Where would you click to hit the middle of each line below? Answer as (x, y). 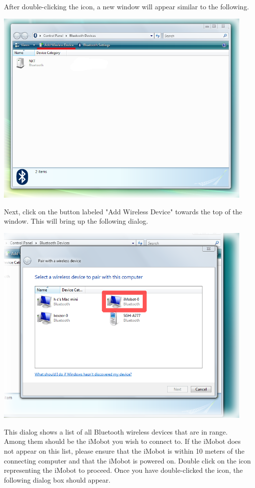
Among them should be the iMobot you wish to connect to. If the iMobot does (122, 441)
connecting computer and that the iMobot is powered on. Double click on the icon (127, 460)
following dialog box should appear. (57, 479)
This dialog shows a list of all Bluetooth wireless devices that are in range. (116, 431)
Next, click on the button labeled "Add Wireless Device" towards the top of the (123, 211)
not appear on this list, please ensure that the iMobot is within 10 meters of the (124, 451)
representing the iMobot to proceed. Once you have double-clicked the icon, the (124, 470)
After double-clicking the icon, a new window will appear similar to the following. (127, 6)
